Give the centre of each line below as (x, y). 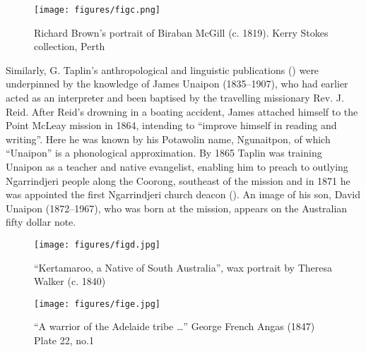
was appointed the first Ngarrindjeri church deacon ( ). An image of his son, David (183, 194)
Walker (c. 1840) (70, 281)
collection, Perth (70, 46)
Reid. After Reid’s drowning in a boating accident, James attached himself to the (182, 111)
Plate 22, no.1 (64, 340)
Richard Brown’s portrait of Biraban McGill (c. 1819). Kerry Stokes (181, 32)
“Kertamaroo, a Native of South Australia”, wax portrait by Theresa (183, 267)
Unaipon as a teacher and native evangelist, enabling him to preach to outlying (177, 166)
